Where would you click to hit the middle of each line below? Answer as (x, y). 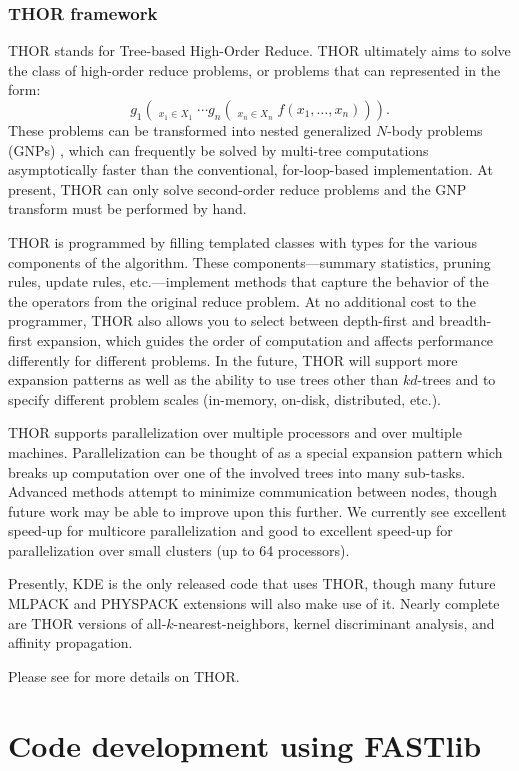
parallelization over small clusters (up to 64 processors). (179, 549)
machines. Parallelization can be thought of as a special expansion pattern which (255, 451)
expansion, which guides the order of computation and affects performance (265, 339)
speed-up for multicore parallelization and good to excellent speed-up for (230, 530)
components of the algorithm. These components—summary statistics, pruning (249, 261)
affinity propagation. (70, 642)
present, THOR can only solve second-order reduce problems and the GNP (237, 188)
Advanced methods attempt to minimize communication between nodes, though (252, 491)
